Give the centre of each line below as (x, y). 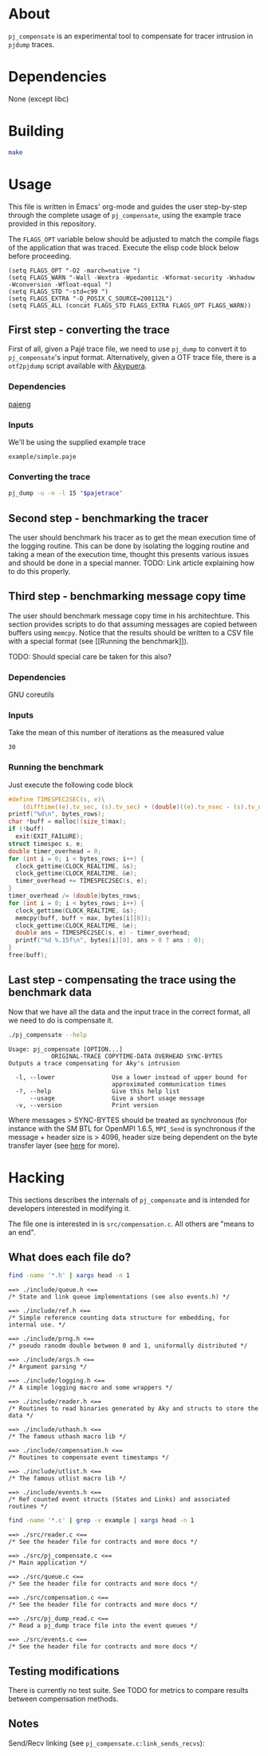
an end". (22, 1232)
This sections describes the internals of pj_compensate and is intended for (129, 1200)
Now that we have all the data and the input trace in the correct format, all (130, 1011)
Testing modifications (64, 1671)
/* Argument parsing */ (48, 1367)
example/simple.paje (43, 457)
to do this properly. (39, 571)
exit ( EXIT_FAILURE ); (49, 836)
